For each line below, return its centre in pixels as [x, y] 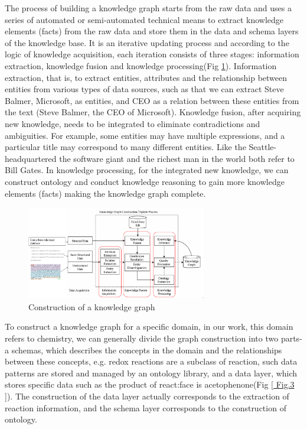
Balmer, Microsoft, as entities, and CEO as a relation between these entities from [152, 100]
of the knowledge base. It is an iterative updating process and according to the [147, 42]
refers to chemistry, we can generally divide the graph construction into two [142, 338]
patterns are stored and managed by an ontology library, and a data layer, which [151, 373]
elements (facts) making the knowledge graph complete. [105, 193]
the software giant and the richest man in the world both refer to [177, 158]
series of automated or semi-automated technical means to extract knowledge [144, 19]
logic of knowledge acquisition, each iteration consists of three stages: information [152, 54]
